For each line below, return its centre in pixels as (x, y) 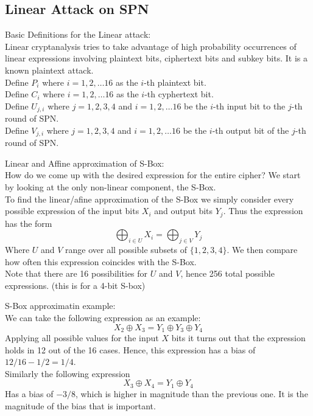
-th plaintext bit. (175, 82)
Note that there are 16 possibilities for (76, 273)
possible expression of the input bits (72, 211)
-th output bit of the (251, 130)
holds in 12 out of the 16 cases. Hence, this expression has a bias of (130, 349)
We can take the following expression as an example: (103, 318)
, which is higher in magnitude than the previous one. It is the (192, 393)
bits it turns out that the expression (238, 338)
